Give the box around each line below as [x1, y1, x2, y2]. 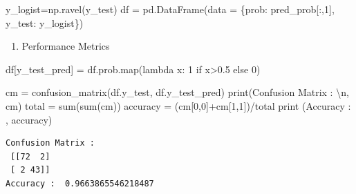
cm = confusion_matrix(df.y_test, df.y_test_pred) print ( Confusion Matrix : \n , [6, 85, 349, 99]
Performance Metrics [21, 39, 110, 53]
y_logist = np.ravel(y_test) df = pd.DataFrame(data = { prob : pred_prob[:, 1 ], [6, 2, 335, 16]
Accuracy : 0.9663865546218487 [6, 178, 154, 188]
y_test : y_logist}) [6, 15, 84, 30]
